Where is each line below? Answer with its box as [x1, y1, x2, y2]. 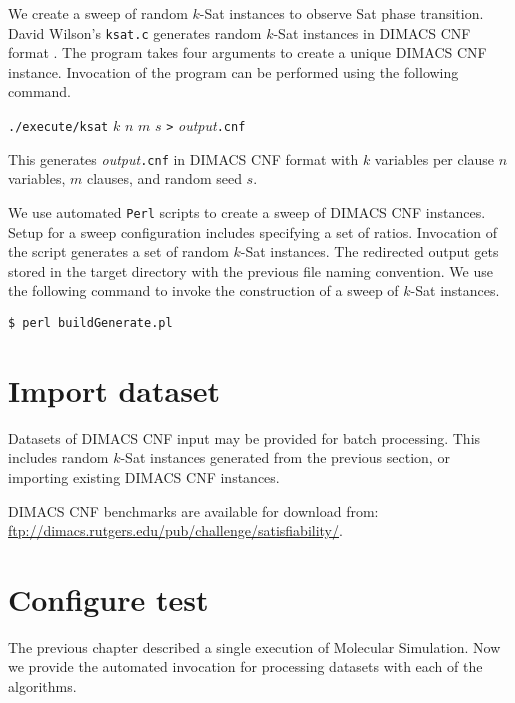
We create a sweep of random [8, 3, 188, 23]
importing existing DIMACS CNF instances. [8, 466, 280, 487]
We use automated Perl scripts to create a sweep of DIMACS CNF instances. [8, 201, 486, 222]
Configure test [8, 578, 209, 619]
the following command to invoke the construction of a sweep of [8, 280, 399, 301]
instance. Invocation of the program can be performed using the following [8, 61, 459, 82]
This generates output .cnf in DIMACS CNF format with [8, 148, 359, 169]
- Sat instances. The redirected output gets [240, 241, 499, 262]
